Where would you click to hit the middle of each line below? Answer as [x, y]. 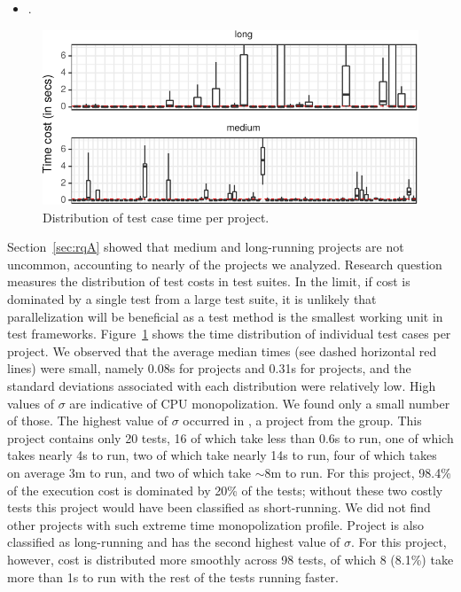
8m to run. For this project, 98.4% [358, 472]
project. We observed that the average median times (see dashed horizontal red [222, 351]
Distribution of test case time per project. [156, 217]
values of [31, 403]
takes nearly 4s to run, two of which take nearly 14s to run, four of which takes [222, 455]
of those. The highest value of [87, 421]
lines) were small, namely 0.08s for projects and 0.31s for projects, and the [209, 368]
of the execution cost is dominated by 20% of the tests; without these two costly [225, 490]
